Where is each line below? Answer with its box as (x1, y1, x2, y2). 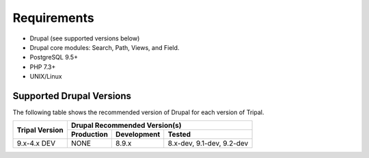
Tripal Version (16, 125, 64, 135)
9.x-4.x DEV (16, 139, 56, 148)
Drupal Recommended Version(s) (70, 120, 182, 130)
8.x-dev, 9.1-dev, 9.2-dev (167, 139, 249, 148)
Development (115, 130, 161, 140)
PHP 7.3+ (29, 62, 56, 71)
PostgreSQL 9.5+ (29, 53, 79, 62)
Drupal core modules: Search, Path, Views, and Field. (29, 43, 180, 51)
